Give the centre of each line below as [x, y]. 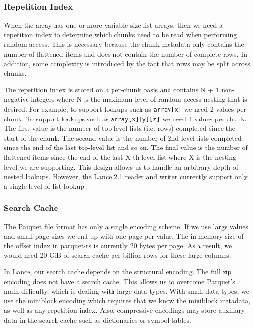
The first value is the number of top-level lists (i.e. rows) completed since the [120, 128]
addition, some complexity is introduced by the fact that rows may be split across [127, 63]
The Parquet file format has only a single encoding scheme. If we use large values [126, 226]
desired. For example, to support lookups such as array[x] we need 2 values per [125, 108]
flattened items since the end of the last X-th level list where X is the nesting [120, 157]
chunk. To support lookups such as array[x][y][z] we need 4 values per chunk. [125, 118]
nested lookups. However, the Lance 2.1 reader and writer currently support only [126, 176]
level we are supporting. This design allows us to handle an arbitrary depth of [121, 166]
